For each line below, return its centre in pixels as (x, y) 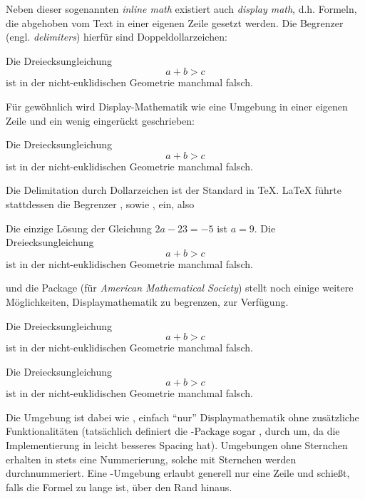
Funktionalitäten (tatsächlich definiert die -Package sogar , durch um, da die (173, 431)
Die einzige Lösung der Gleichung (79, 228)
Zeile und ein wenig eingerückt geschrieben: (100, 120)
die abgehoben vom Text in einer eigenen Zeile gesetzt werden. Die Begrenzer (175, 22)
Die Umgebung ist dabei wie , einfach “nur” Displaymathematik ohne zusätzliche (182, 417)
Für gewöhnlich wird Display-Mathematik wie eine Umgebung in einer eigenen (177, 106)
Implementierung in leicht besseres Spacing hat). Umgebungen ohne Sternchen (177, 445)
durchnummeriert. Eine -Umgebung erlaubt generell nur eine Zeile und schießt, (178, 473)
